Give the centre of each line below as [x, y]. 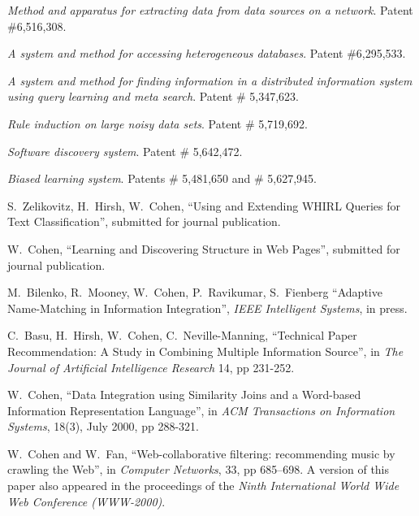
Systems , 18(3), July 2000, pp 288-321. [103, 426]
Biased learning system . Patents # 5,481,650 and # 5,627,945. [162, 178]
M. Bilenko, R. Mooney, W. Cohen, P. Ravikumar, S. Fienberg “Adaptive [195, 292]
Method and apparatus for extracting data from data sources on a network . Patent [210, 10]
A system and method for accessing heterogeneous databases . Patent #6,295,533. [207, 53]
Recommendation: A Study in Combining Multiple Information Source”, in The [205, 351]
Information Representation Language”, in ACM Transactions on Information [201, 410]
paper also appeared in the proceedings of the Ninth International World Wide [203, 486]
